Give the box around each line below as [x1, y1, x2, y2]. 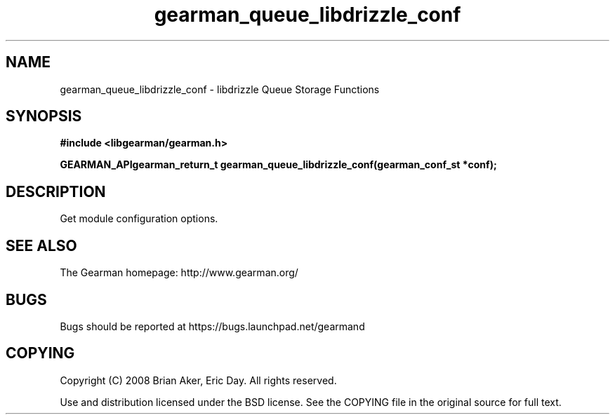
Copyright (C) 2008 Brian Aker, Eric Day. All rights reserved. [60, 374, 337, 386]
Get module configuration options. [60, 212, 218, 225]
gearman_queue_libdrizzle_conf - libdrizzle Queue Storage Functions [60, 83, 380, 95]
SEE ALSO [6, 236, 77, 255]
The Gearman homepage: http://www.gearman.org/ [60, 266, 298, 279]
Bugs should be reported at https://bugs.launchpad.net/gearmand [60, 320, 365, 332]
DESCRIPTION [6, 182, 106, 201]
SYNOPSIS [6, 107, 82, 126]
